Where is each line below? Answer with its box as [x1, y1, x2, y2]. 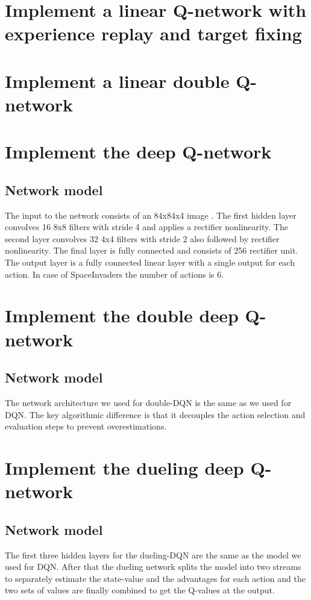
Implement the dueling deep [5, 455, 244, 480]
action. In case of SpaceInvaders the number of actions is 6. [5, 267, 224, 280]
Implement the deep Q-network [5, 139, 272, 164]
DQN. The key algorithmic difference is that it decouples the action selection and [5, 408, 306, 420]
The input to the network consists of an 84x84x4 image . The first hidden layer [5, 208, 297, 221]
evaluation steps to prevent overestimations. [5, 420, 167, 433]
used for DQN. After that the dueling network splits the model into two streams [5, 560, 301, 573]
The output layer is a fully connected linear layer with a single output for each [5, 256, 295, 269]
